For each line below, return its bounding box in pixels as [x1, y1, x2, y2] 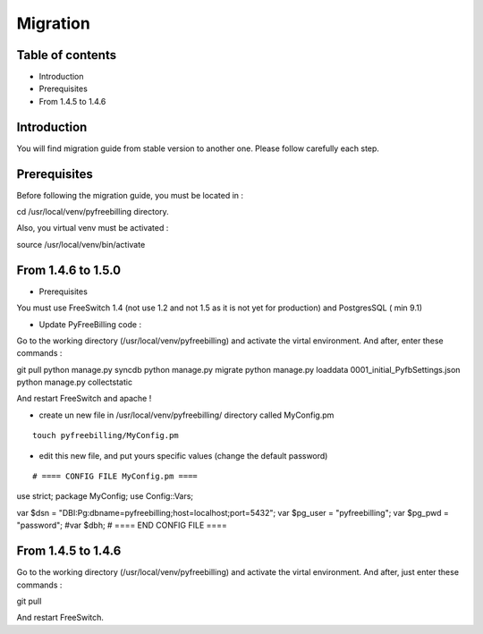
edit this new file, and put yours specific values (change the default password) [38, 450, 328, 461]
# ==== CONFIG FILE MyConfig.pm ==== [32, 471, 199, 482]
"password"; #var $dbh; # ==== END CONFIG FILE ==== [16, 520, 228, 531]
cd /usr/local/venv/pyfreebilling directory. [16, 207, 169, 217]
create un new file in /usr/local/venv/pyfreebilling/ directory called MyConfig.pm [38, 410, 335, 420]
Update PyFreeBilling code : [38, 318, 142, 330]
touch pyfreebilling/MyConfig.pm [32, 430, 179, 441]
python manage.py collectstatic [16, 376, 133, 388]
